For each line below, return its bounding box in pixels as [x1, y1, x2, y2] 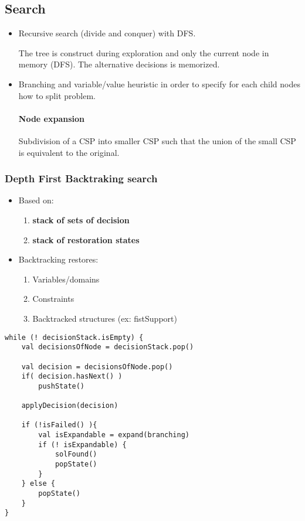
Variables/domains [32, 273, 100, 285]
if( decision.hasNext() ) [21, 372, 123, 381]
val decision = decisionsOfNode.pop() [21, 362, 173, 371]
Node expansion [18, 112, 84, 124]
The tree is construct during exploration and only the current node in [18, 46, 269, 59]
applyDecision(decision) [21, 401, 118, 410]
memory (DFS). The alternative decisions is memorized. [18, 58, 220, 70]
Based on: [18, 194, 54, 206]
